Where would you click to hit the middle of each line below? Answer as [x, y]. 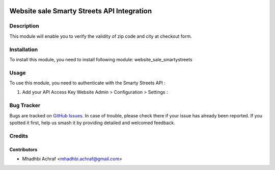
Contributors [23, 149]
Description [24, 26]
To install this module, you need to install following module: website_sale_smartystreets [101, 59]
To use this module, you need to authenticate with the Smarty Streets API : [87, 83]
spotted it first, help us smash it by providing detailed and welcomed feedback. [92, 123]
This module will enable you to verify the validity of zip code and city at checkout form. [101, 36]
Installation [24, 50]
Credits [19, 136]
